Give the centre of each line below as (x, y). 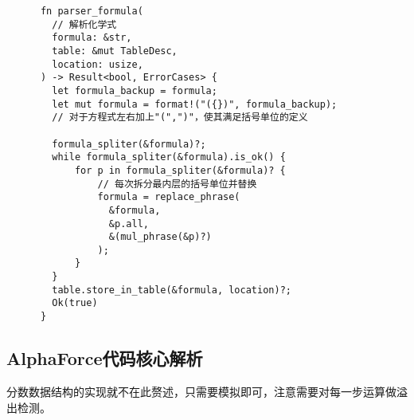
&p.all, (129, 224)
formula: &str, (92, 38)
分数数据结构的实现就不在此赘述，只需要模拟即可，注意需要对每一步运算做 (201, 391)
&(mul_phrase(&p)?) (160, 237)
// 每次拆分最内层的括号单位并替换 (177, 184)
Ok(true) (75, 303)
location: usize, (98, 64)
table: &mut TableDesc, (115, 51)
